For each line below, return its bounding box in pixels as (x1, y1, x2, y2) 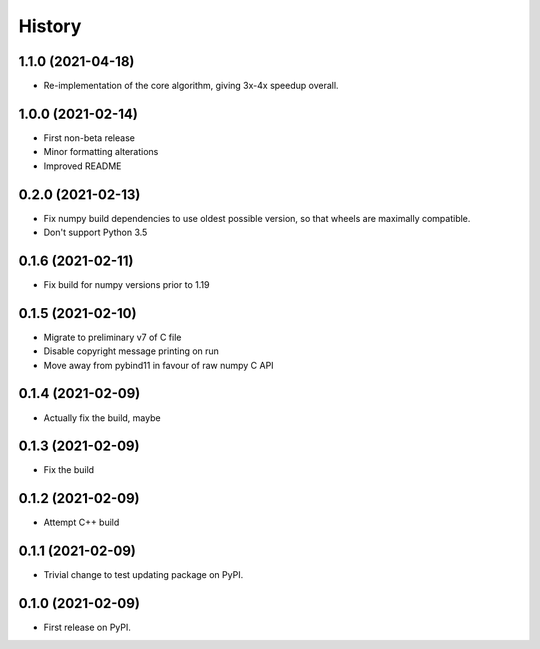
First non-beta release (43, 131, 135, 144)
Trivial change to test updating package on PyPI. (43, 569, 244, 581)
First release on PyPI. (43, 621, 132, 634)
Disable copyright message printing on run (43, 345, 220, 357)
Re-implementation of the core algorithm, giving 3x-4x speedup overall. (43, 80, 339, 92)
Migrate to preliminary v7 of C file (43, 331, 182, 343)
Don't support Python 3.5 (43, 226, 148, 239)
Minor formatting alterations (43, 146, 159, 158)
